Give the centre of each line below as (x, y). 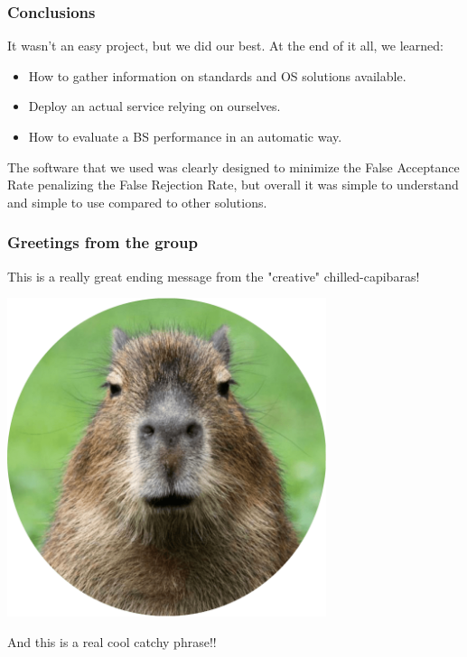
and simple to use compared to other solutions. (137, 202)
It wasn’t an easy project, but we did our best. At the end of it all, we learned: (225, 46)
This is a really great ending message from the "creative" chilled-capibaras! (214, 276)
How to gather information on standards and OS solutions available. (217, 75)
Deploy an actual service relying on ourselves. (154, 106)
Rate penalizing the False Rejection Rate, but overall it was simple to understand (233, 185)
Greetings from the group (103, 242)
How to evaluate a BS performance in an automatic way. (185, 136)
